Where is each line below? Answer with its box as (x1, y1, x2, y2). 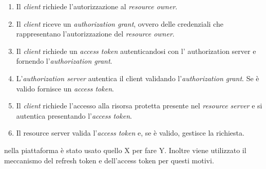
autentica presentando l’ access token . (16, 110, 132, 121)
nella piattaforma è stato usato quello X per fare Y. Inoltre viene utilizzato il (4, 144, 246, 155)
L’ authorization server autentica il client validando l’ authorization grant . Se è (16, 72, 259, 83)
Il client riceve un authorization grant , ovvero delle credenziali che (16, 18, 223, 29)
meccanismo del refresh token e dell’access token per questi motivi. (4, 155, 214, 165)
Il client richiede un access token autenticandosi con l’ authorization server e (16, 45, 256, 56)
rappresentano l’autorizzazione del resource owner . (16, 28, 175, 39)
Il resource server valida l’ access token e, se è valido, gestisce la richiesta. (16, 127, 244, 138)
